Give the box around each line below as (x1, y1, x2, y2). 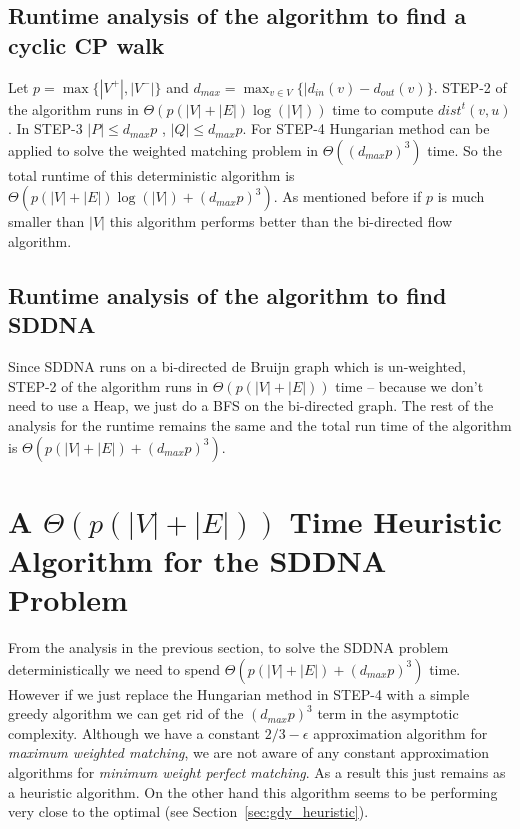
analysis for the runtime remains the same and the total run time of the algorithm (8, 414, 512, 435)
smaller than (8, 211, 85, 232)
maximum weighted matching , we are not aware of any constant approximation (8, 742, 490, 763)
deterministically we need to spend (8, 658, 221, 679)
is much (437, 186, 485, 207)
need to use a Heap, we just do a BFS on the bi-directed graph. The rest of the (8, 395, 494, 416)
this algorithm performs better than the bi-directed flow (109, 211, 453, 232)
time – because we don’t (335, 375, 484, 396)
